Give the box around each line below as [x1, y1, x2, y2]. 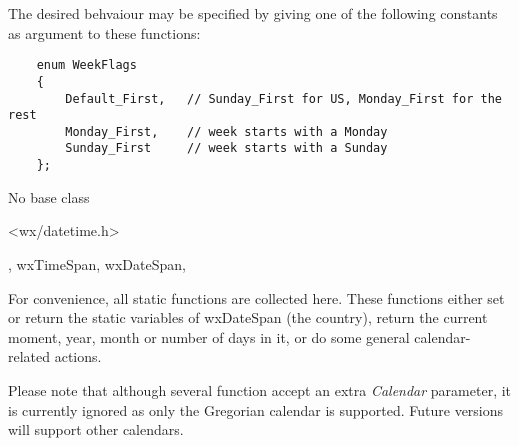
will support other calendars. [8, 419, 184, 440]
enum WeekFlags [36, 58, 137, 73]
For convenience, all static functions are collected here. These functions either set [8, 287, 505, 308]
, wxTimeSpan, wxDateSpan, [8, 253, 186, 274]
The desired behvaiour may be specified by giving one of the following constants [8, 3, 498, 23]
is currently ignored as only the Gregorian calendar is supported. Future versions [8, 399, 504, 420]
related [8, 346, 51, 367]
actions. [54, 346, 102, 367]
